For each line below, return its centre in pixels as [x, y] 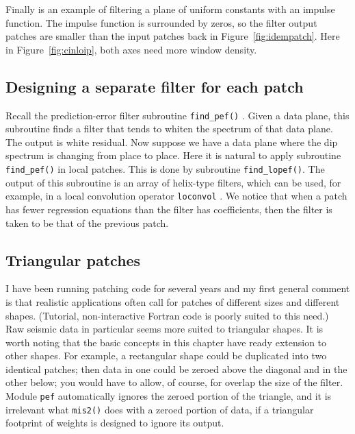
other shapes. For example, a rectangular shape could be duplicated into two [166, 355]
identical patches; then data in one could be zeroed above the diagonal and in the [176, 369]
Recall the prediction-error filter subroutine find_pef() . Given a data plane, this [177, 115]
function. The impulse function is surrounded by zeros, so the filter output [161, 22]
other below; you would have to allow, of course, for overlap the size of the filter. [174, 382]
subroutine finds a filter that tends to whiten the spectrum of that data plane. [169, 129]
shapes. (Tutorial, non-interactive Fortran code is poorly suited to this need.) [167, 315]
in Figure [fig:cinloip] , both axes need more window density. [131, 49]
